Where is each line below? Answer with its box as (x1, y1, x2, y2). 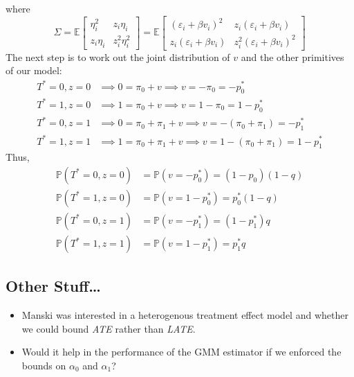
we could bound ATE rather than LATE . (21, 321, 196, 335)
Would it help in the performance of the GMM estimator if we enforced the (21, 344, 342, 359)
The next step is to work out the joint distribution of (6, 49, 230, 64)
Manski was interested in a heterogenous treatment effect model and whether (21, 308, 348, 322)
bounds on (21, 358, 66, 373)
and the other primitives (241, 49, 344, 64)
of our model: (6, 63, 62, 78)
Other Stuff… (6, 275, 101, 297)
